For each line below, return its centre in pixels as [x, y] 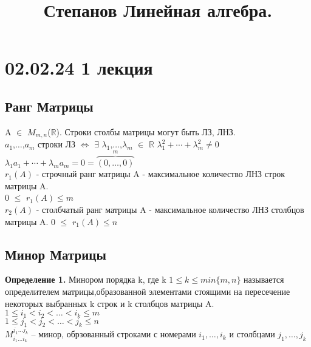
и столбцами [252, 334]
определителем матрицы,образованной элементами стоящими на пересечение [148, 291]
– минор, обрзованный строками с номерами [114, 334]
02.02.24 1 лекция [79, 68]
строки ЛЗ [57, 144]
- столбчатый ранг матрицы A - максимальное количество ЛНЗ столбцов [170, 210]
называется [264, 279]
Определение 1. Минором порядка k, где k [86, 279]
